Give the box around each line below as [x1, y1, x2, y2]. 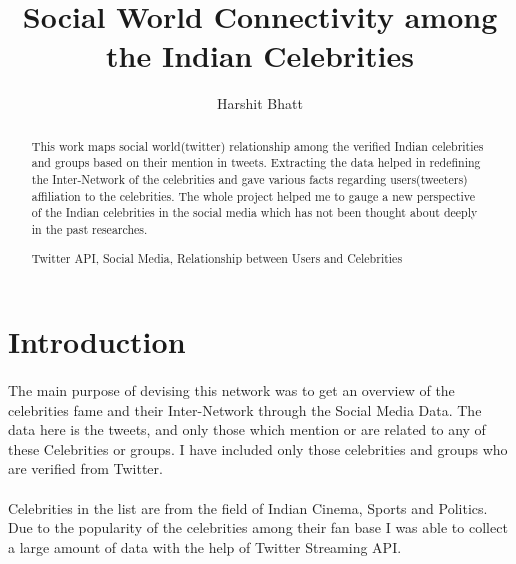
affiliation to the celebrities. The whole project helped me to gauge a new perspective [31, 187, 475, 204]
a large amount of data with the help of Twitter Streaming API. [8, 536, 402, 557]
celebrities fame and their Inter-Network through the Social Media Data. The [8, 399, 482, 420]
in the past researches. [31, 220, 148, 237]
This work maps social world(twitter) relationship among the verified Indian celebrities [31, 137, 484, 154]
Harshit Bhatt [217, 93, 303, 114]
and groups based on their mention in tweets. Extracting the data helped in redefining [31, 154, 481, 171]
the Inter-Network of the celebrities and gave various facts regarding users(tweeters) [31, 171, 468, 188]
